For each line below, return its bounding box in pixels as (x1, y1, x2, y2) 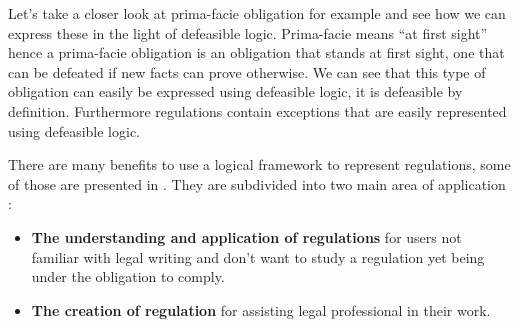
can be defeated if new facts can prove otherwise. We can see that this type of (8, 61, 486, 82)
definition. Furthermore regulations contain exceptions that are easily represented (8, 100, 507, 121)
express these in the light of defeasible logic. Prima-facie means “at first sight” (8, 22, 488, 43)
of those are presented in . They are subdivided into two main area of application (8, 173, 506, 194)
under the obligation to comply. (31, 266, 225, 287)
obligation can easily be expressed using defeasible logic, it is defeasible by (8, 81, 463, 102)
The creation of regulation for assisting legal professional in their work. (31, 299, 491, 320)
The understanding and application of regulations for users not (31, 226, 462, 247)
